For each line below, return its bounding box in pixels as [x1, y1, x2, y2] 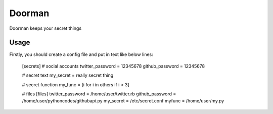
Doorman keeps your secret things [9, 25, 82, 31]
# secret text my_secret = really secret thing [22, 72, 114, 78]
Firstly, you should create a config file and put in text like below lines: [9, 51, 154, 58]
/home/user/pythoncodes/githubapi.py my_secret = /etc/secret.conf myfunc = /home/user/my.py [22, 98, 224, 104]
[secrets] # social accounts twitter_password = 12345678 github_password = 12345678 [22, 63, 205, 69]
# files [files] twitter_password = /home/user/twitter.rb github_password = [22, 91, 176, 97]
